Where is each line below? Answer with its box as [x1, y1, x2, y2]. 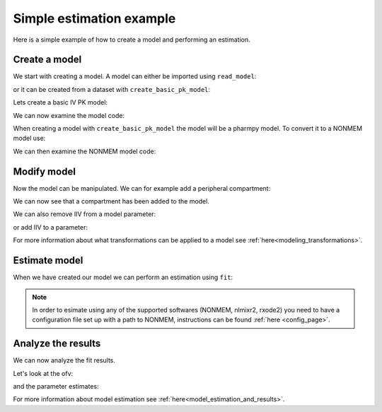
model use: [13, 134, 46, 143]
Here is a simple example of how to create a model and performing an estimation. [13, 35, 250, 44]
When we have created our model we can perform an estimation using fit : [13, 273, 233, 282]
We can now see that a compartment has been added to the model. [13, 197, 210, 206]
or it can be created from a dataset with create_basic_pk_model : [13, 85, 211, 93]
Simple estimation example [13, 11, 176, 26]
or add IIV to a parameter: [13, 223, 88, 231]
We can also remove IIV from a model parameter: [13, 210, 156, 218]
